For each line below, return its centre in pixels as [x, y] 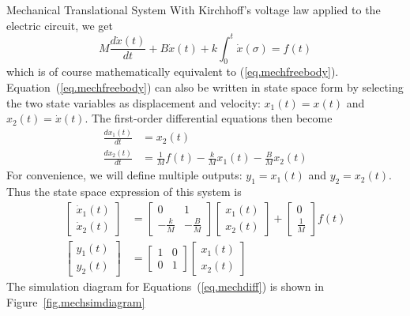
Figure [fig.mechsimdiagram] [76, 301]
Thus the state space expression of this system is [124, 191]
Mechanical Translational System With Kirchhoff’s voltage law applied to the [194, 9]
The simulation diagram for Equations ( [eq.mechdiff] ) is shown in [165, 286]
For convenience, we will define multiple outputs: [124, 175]
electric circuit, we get [60, 25]
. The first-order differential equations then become [209, 118]
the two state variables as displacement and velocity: [134, 102]
